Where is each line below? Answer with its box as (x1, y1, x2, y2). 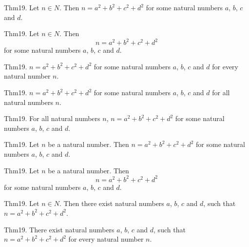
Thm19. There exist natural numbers (4, 224, 115, 234)
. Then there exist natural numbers (59, 198, 164, 208)
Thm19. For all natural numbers (4, 113, 100, 123)
